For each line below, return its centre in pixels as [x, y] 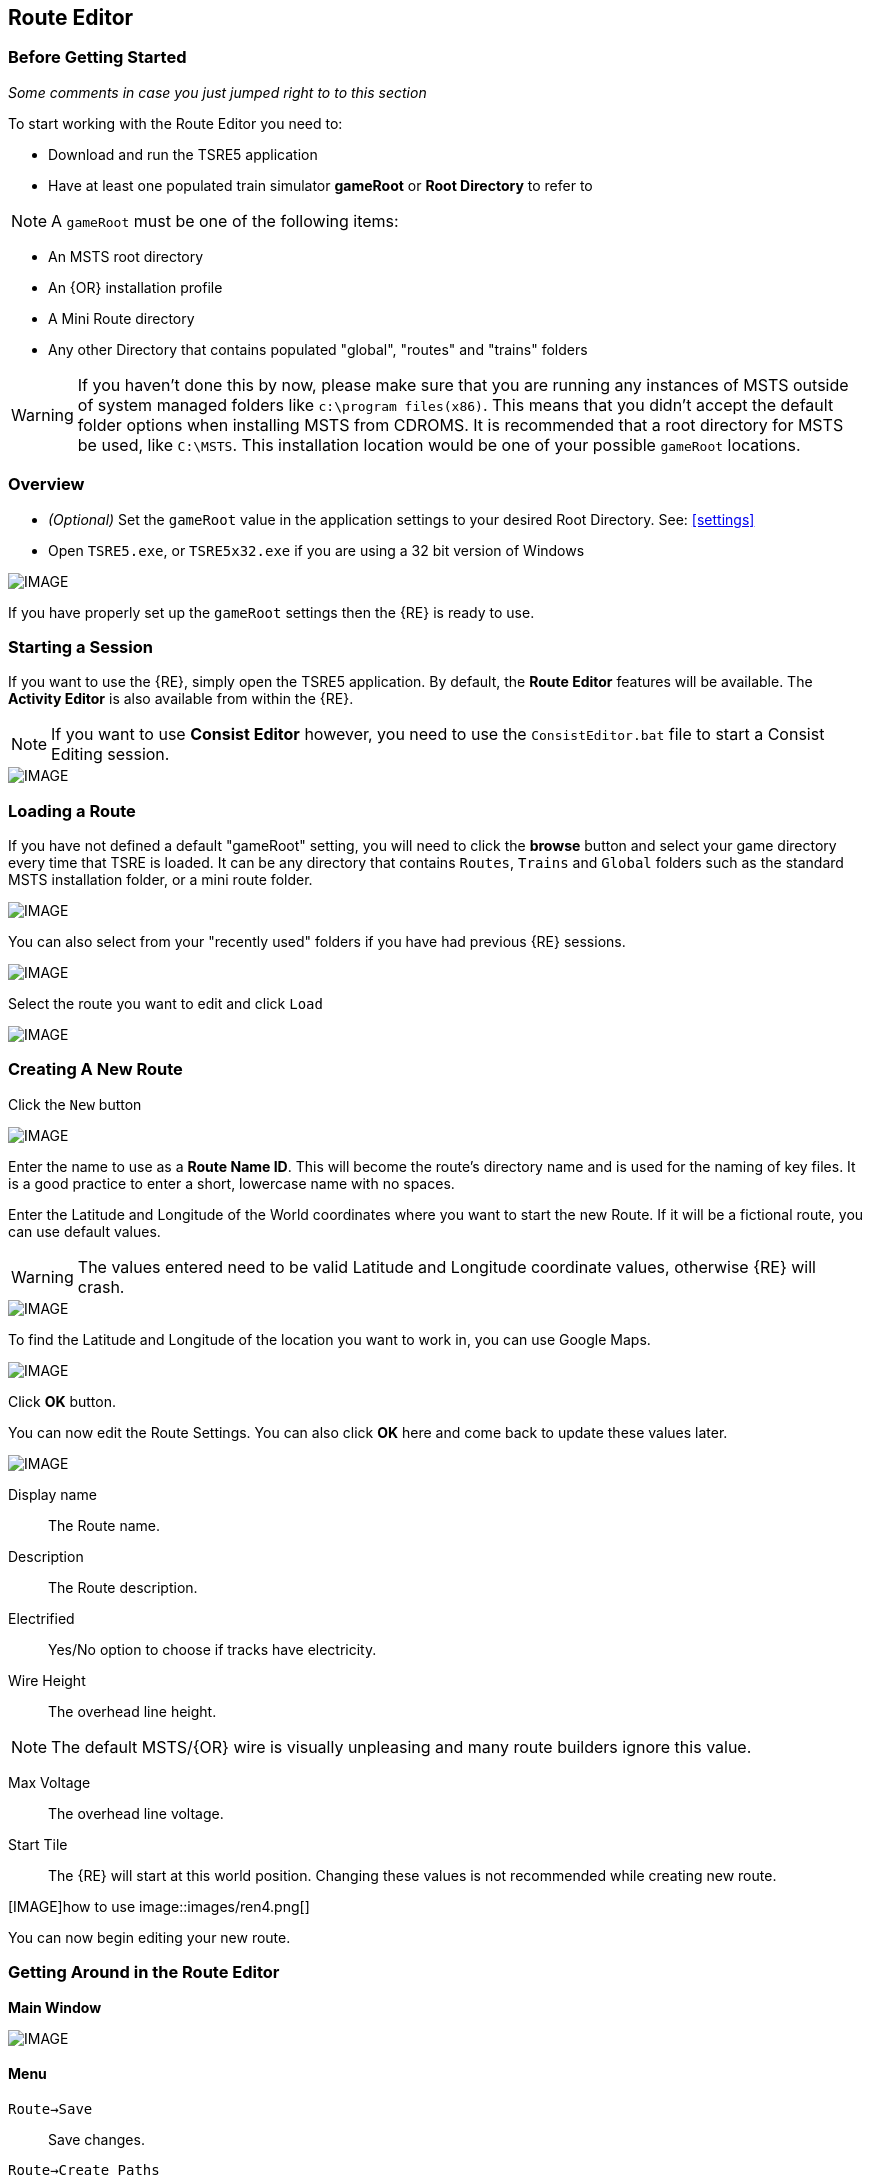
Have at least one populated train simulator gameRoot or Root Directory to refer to [320, 185]
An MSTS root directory [126, 256]
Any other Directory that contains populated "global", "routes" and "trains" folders [318, 349]
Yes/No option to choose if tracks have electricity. [212, 1649]
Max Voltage [49, 1782]
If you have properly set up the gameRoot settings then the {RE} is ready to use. [271, 612]
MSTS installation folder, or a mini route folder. [160, 880]
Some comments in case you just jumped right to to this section [217, 92]
